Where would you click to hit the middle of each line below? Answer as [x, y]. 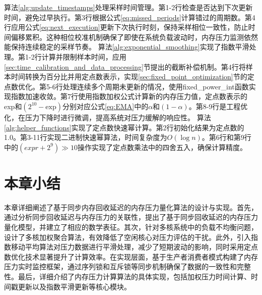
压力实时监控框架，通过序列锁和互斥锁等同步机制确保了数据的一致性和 [120, 266]
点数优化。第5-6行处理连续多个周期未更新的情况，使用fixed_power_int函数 [126, 86]
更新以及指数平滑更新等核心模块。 [74, 286]
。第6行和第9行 [226, 137]
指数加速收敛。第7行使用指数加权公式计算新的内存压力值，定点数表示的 [129, 96]
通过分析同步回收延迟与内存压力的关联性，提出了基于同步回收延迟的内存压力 [131, 217]
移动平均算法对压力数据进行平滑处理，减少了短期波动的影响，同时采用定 [131, 247]
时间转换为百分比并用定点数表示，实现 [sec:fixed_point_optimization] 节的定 [133, 77]
